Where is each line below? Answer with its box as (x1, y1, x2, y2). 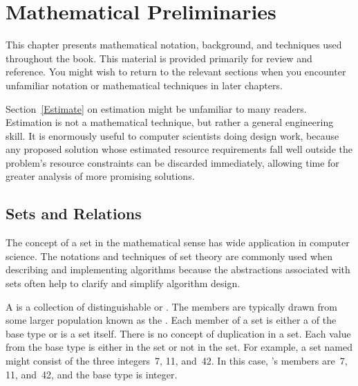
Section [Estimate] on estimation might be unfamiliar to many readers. (6, 101, 307, 116)
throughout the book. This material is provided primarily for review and (6, 50, 312, 65)
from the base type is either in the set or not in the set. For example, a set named (6, 340, 352, 354)
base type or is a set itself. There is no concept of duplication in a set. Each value (6, 326, 351, 340)
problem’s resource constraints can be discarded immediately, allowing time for (6, 155, 339, 169)
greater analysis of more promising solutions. (6, 169, 195, 183)
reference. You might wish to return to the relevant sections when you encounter (6, 64, 346, 79)
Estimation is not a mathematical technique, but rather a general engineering (6, 115, 334, 129)
